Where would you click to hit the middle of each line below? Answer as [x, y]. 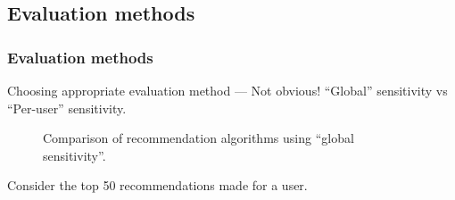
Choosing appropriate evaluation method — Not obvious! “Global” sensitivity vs [227, 90]
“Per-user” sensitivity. [67, 108]
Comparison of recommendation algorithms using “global [199, 138]
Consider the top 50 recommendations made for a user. [157, 185]
